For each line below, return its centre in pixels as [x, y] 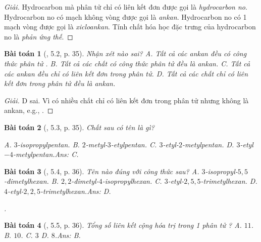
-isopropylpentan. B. [48, 144]
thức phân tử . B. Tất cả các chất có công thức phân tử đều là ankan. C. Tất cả [127, 63]
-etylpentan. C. [134, 144]
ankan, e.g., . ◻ [29, 110]
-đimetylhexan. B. [31, 181]
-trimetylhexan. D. [229, 181]
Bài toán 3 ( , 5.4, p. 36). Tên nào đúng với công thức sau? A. [102, 171]
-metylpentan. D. [208, 144]
